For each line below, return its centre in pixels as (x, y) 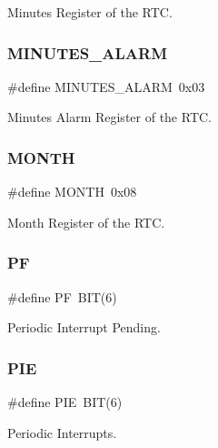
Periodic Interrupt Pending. (84, 327)
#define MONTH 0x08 (72, 192)
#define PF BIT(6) (62, 296)
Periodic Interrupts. (62, 432)
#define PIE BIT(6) (65, 402)
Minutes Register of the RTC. (90, 12)
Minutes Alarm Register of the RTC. (109, 117)
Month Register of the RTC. (86, 222)
